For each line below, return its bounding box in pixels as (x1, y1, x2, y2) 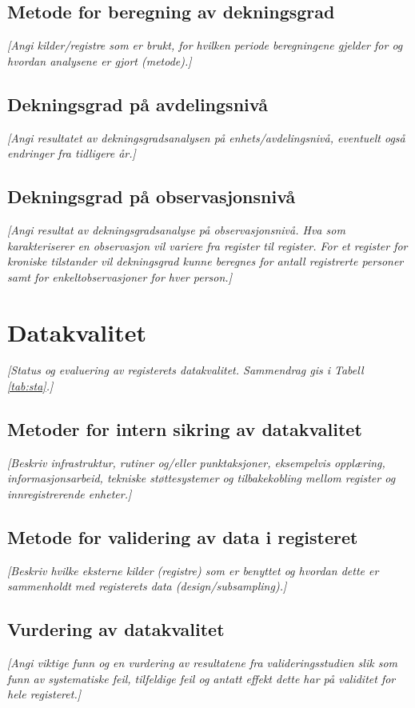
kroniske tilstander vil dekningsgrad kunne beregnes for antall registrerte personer (7, 253, 404, 270)
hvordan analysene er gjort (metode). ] (7, 52, 192, 69)
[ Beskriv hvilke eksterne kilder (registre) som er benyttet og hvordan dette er (7, 562, 379, 578)
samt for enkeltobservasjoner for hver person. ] (7, 268, 232, 285)
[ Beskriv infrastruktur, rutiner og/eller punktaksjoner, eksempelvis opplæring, (7, 454, 385, 470)
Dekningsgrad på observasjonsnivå (7, 184, 296, 209)
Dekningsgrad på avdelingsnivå (7, 91, 268, 116)
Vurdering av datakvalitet (7, 617, 225, 642)
